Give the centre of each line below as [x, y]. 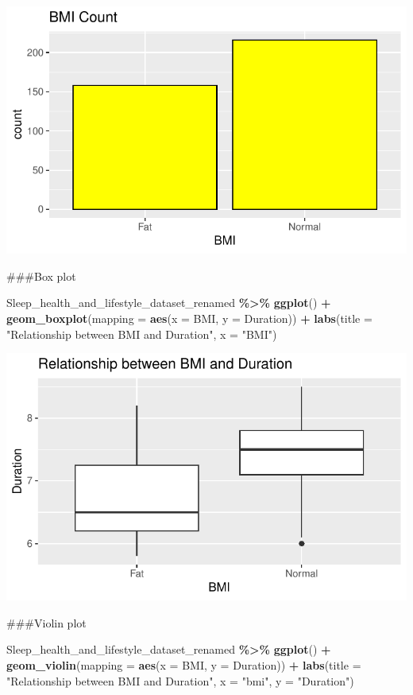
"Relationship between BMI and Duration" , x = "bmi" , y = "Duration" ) [180, 680]
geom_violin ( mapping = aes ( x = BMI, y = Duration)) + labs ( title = [184, 665]
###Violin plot [46, 622]
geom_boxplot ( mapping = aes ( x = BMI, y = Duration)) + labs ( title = [189, 318]
